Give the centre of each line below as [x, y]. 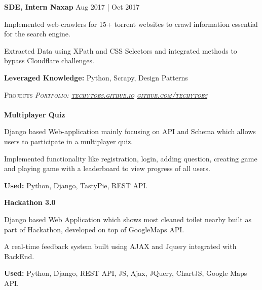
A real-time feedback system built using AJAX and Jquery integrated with [120, 246]
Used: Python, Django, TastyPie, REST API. [76, 185]
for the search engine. [37, 34]
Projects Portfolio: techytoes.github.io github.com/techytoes [106, 94]
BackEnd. [19, 256]
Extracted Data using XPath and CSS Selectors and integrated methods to [121, 50]
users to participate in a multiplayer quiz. [69, 141]
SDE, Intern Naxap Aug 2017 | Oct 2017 [72, 7]
